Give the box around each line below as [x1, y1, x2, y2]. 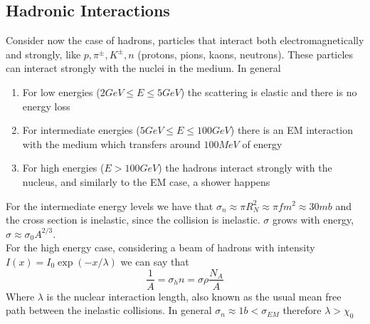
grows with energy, [273, 212, 354, 227]
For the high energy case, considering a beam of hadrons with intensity [6, 240, 315, 255]
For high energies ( [22, 160, 105, 175]
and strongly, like [6, 46, 81, 61]
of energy [242, 136, 282, 151]
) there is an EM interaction [230, 122, 354, 137]
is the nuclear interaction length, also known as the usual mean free [46, 288, 342, 303]
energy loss [22, 98, 70, 113]
